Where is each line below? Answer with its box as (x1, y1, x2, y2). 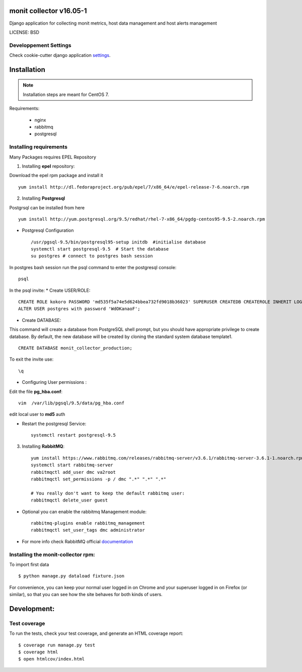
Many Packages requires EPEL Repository (9, 154, 97, 160)
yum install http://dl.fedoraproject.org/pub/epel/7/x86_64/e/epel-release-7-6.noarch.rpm (18, 184, 249, 190)
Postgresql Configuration (22, 227, 74, 233)
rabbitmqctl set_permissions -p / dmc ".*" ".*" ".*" (31, 476, 166, 482)
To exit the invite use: (9, 356, 54, 362)
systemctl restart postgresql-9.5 (31, 433, 116, 438)
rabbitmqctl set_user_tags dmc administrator (31, 527, 145, 533)
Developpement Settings (9, 42, 71, 49)
